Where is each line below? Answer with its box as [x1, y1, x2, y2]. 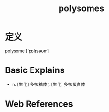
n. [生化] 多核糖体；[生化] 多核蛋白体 [12, 81, 86, 87]
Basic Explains [5, 65, 65, 76]
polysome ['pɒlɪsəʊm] [5, 48, 49, 54]
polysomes [58, 3, 105, 14]
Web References [5, 98, 74, 110]
